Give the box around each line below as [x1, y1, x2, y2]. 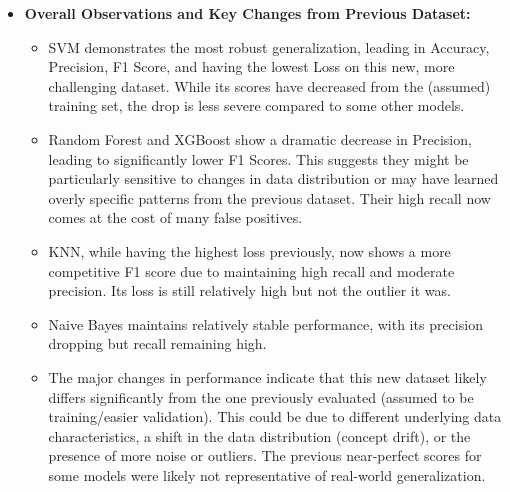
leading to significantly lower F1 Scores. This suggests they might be [48, 148, 469, 169]
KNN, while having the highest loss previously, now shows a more [48, 240, 451, 261]
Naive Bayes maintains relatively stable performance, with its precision [48, 313, 483, 334]
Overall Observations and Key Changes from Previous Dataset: [24, 3, 471, 23]
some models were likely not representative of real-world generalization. [48, 464, 486, 485]
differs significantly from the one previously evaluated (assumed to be [48, 386, 474, 407]
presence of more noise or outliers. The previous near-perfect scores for [48, 445, 482, 466]
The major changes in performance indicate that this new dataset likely [48, 366, 487, 387]
